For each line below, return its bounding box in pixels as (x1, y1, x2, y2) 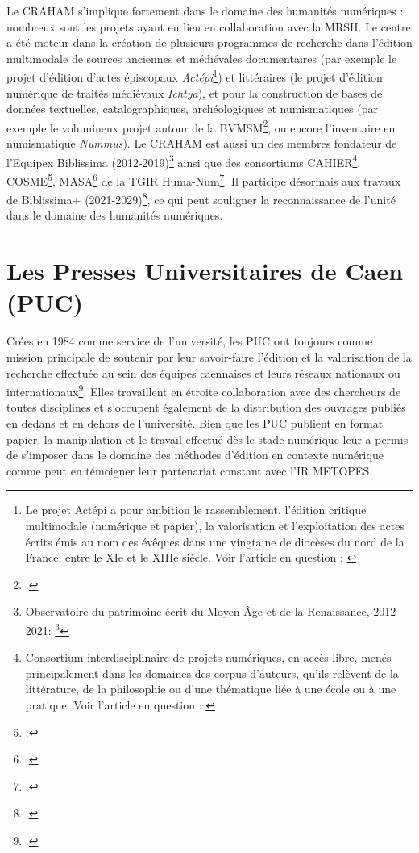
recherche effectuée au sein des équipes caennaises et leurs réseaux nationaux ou (6, 364, 400, 381)
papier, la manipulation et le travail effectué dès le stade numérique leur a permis (6, 430, 409, 447)
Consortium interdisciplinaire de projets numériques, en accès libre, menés (25, 649, 392, 666)
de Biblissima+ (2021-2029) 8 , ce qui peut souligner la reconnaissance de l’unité (6, 189, 396, 207)
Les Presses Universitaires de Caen (6, 254, 404, 287)
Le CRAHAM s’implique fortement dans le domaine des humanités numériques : (6, 2, 404, 19)
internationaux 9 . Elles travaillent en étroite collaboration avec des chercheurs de (6, 381, 401, 399)
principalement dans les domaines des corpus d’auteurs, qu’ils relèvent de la (25, 664, 399, 681)
